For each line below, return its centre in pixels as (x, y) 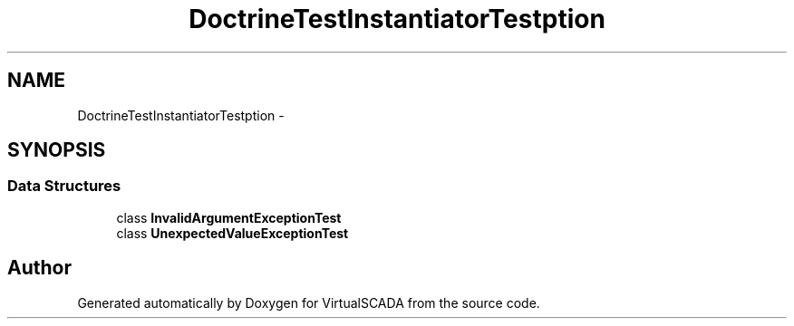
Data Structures (64, 186)
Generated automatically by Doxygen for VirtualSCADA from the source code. (309, 302)
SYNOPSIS (57, 150)
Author (39, 268)
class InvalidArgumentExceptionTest (229, 217)
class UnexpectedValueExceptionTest (232, 233)
